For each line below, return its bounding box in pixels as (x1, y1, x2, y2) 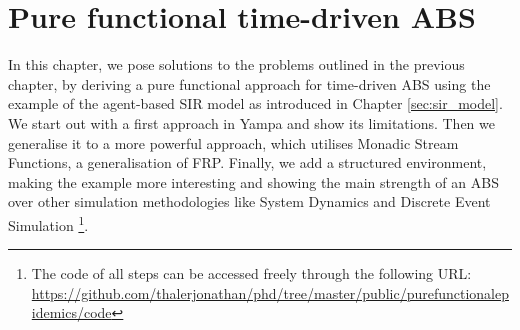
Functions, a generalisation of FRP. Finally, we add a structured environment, (8, 152, 487, 173)
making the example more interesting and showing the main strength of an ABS (8, 171, 499, 192)
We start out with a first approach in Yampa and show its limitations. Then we (8, 112, 496, 133)
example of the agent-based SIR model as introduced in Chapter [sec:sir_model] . (8, 93, 503, 114)
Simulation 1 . (8, 211, 89, 235)
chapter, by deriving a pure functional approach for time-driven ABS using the (8, 73, 491, 94)
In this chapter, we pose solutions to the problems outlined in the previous (8, 54, 465, 75)
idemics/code (31, 302, 112, 323)
